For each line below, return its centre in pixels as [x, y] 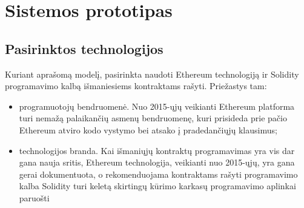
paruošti [34, 197]
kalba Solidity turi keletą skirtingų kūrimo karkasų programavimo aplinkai [157, 186]
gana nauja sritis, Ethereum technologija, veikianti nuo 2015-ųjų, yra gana [157, 162]
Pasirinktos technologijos [84, 48]
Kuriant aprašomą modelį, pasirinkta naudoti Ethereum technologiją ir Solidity [152, 74]
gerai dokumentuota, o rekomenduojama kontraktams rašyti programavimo [158, 174]
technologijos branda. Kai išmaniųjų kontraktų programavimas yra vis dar [157, 150]
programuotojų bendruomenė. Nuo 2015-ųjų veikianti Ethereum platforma [157, 106]
